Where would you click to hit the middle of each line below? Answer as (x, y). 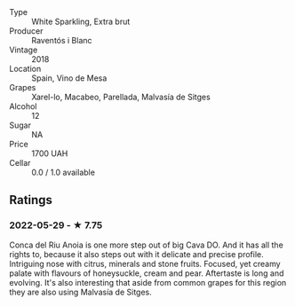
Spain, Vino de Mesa (69, 78)
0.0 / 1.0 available (64, 172)
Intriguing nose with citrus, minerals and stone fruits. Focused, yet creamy (145, 263)
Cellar (20, 163)
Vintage (24, 50)
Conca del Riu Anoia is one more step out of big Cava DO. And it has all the (147, 245)
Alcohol (23, 106)
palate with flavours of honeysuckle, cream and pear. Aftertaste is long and (147, 273)
